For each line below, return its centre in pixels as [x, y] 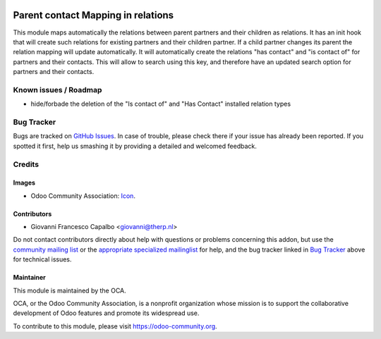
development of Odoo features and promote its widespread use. [106, 313]
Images [24, 183]
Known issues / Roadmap [58, 90]
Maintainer [29, 278]
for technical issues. [42, 259]
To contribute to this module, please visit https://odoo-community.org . [115, 326]
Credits [26, 164]
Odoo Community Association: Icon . [83, 196]
